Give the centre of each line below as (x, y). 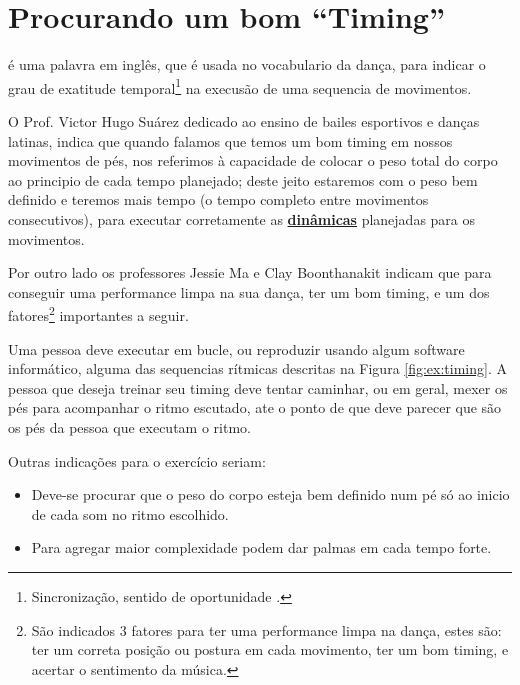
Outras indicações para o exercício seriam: (137, 460)
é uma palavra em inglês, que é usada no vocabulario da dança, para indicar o (247, 64)
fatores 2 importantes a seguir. (98, 313)
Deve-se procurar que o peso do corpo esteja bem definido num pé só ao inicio (270, 494)
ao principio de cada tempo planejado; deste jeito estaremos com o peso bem (243, 179)
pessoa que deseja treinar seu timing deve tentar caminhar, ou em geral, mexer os (258, 387)
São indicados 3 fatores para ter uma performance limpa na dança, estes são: (266, 629)
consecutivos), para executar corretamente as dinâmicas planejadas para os (242, 218)
